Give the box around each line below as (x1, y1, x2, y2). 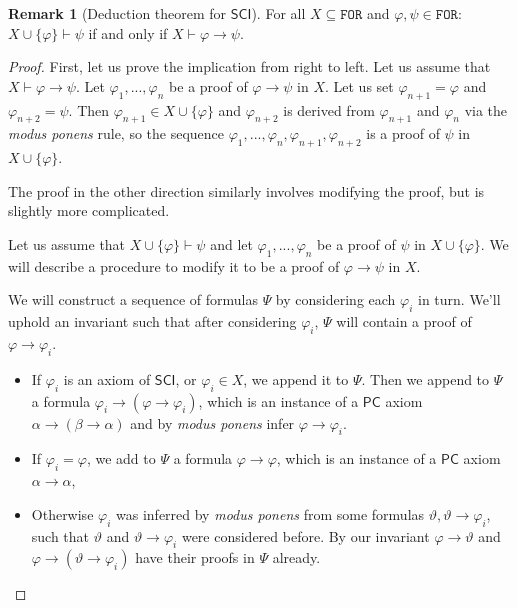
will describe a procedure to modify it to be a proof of (8, 255, 340, 276)
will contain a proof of (336, 311, 472, 332)
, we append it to (243, 368, 349, 389)
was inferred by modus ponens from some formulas (116, 503, 425, 524)
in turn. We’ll (418, 289, 501, 310)
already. (272, 547, 321, 568)
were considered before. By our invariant (181, 525, 430, 546)
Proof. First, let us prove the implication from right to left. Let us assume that (8, 56, 491, 77)
